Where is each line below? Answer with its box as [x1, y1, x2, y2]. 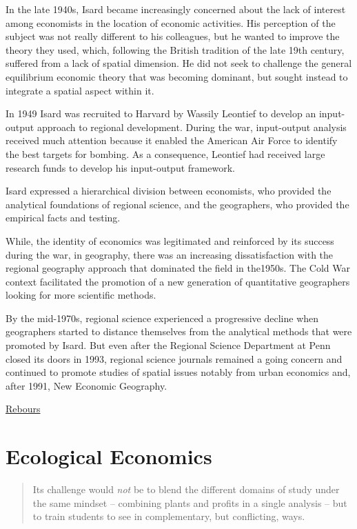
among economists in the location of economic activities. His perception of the [6, 15, 336, 30]
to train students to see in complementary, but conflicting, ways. [32, 509, 305, 523]
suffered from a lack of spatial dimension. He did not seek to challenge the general [6, 56, 352, 70]
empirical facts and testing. [6, 210, 121, 225]
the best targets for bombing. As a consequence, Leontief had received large [6, 146, 325, 161]
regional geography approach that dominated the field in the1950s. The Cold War [6, 261, 350, 275]
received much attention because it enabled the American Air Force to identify [6, 133, 338, 148]
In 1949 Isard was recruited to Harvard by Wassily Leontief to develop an [6, 106, 316, 121]
